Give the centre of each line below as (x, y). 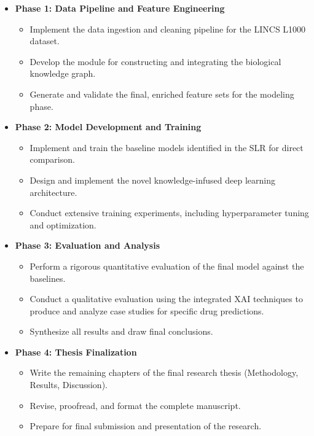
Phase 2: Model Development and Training (108, 127)
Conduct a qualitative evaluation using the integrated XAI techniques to (166, 299)
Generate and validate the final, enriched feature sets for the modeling (162, 94)
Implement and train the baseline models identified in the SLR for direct (167, 147)
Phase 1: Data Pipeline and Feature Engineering (120, 8)
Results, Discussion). (69, 385)
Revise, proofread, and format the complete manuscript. (135, 405)
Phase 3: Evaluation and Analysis (88, 245)
